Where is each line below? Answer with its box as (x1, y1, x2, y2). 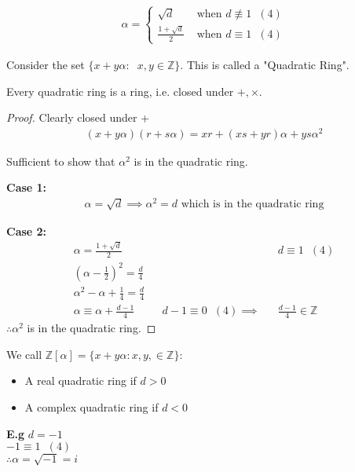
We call (6, 346, 42, 362)
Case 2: (6, 222, 47, 239)
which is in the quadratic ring (181, 199, 324, 210)
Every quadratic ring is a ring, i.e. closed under (6, 82, 234, 99)
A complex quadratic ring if (24, 399, 159, 415)
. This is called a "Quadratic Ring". (180, 56, 350, 72)
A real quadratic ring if (24, 372, 137, 389)
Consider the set (6, 56, 85, 72)
